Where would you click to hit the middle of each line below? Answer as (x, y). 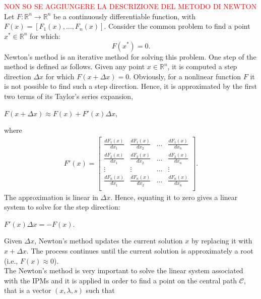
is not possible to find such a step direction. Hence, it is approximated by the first (130, 86)
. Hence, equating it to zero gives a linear (174, 197)
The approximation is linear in (51, 197)
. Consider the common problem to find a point (177, 26)
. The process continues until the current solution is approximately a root (140, 250)
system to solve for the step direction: (62, 207)
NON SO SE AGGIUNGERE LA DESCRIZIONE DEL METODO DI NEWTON (130, 6)
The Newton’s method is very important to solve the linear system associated (124, 270)
